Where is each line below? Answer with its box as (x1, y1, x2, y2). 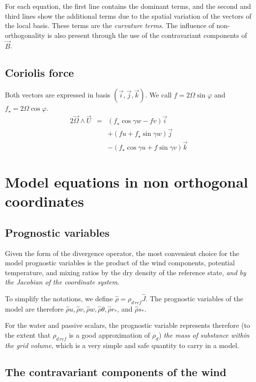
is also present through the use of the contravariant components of (47, 30, 247, 40)
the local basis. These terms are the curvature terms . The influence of (5, 20, 214, 31)
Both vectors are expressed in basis (5, 90, 111, 100)
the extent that (5, 330, 51, 340)
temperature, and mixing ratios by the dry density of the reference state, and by (5, 267, 246, 277)
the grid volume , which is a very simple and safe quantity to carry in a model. (5, 340, 239, 350)
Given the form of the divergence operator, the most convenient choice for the (5, 248, 239, 258)
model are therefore (5, 303, 64, 314)
